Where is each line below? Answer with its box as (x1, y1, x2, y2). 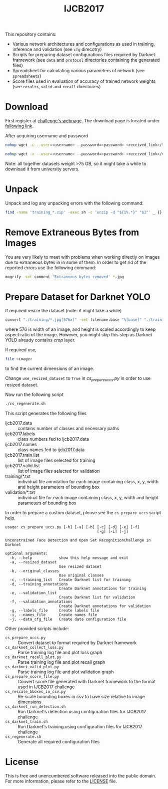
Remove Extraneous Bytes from (5, 227, 139, 238)
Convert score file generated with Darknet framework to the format (17, 678, 156, 684)
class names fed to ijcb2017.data (17, 447, 85, 453)
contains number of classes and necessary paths (17, 425, 119, 431)
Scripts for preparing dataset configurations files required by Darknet (12, 52, 155, 58)
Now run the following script (5, 391, 63, 398)
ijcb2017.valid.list (5, 462, 40, 469)
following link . (5, 123, 34, 129)
